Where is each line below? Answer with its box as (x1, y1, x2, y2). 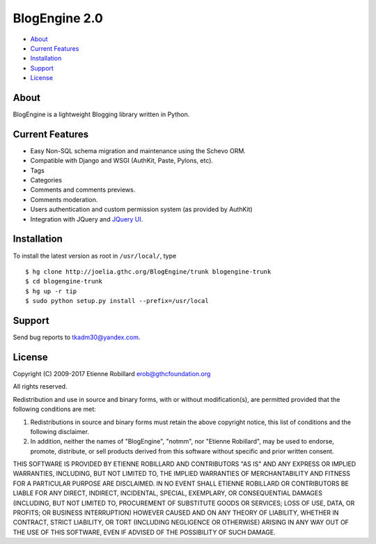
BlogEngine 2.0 (13, 10, 104, 26)
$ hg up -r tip (25, 287, 77, 295)
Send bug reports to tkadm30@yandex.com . (13, 333, 141, 341)
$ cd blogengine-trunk (25, 277, 103, 286)
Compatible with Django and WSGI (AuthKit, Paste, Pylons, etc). (30, 157, 214, 165)
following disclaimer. (30, 427, 90, 435)
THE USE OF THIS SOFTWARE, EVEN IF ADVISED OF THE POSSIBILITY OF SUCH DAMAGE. (13, 528, 276, 536)
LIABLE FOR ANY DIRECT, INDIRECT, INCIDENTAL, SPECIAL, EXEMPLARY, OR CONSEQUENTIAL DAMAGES (13, 489, 323, 497)
